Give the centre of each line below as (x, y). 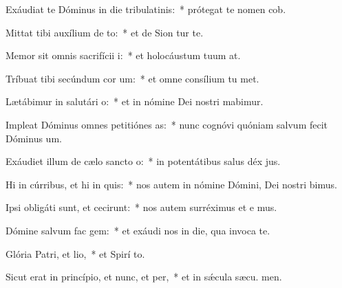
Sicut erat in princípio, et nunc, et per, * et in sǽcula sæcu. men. (144, 277)
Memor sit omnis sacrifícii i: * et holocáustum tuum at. (123, 55)
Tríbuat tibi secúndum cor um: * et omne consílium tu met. (132, 78)
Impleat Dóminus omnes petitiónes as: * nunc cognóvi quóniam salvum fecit (167, 124)
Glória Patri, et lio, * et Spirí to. (75, 253)
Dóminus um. (34, 138)
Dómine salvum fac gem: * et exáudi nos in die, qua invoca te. (138, 230)
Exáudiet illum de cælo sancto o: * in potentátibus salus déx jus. (143, 161)
